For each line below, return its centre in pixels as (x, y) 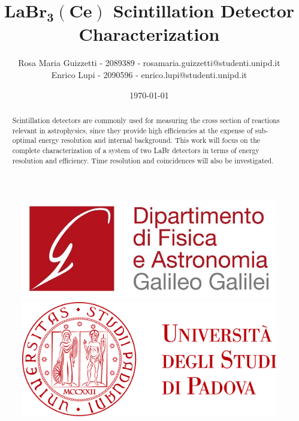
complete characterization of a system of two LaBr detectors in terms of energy (136, 150)
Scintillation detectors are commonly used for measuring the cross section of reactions (146, 120)
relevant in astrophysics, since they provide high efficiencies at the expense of (132, 130)
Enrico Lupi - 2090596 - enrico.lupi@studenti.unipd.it (149, 74)
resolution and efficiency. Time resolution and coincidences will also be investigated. (143, 160)
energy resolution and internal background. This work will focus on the (149, 140)
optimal (24, 140)
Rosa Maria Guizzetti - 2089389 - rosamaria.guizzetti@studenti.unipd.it (149, 63)
